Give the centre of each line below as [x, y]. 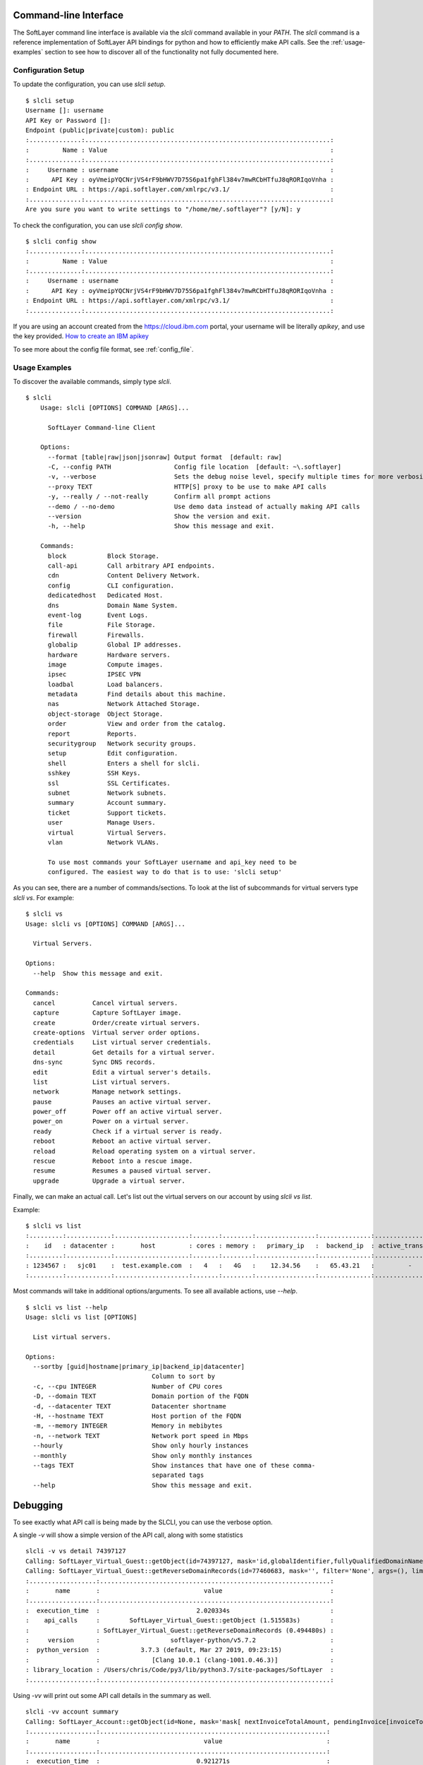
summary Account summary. [107, 803]
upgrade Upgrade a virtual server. [109, 1180]
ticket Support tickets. [107, 813]
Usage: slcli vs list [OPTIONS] [81, 1317]
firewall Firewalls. [96, 635]
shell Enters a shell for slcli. [124, 763]
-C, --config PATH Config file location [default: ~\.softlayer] [195, 467]
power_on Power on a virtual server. [111, 1121]
